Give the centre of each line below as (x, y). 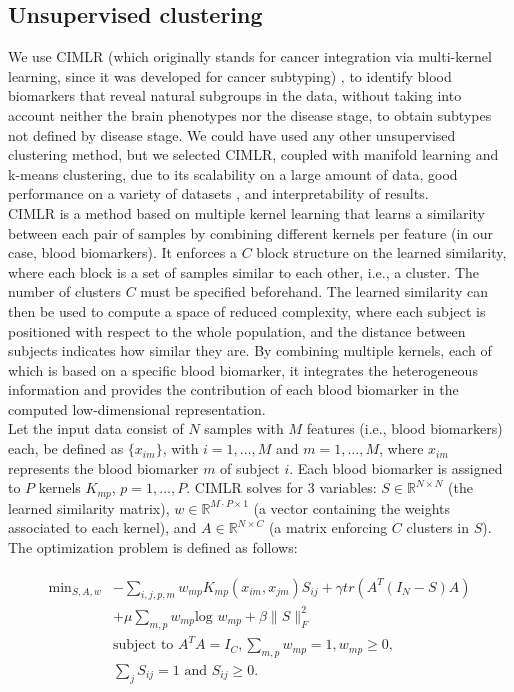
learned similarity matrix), (89, 507)
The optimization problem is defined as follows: (153, 546)
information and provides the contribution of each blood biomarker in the (233, 389)
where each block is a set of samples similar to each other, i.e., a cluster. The (244, 271)
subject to (143, 645)
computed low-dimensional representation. (137, 408)
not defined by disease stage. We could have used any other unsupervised (232, 134)
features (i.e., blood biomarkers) (404, 428)
